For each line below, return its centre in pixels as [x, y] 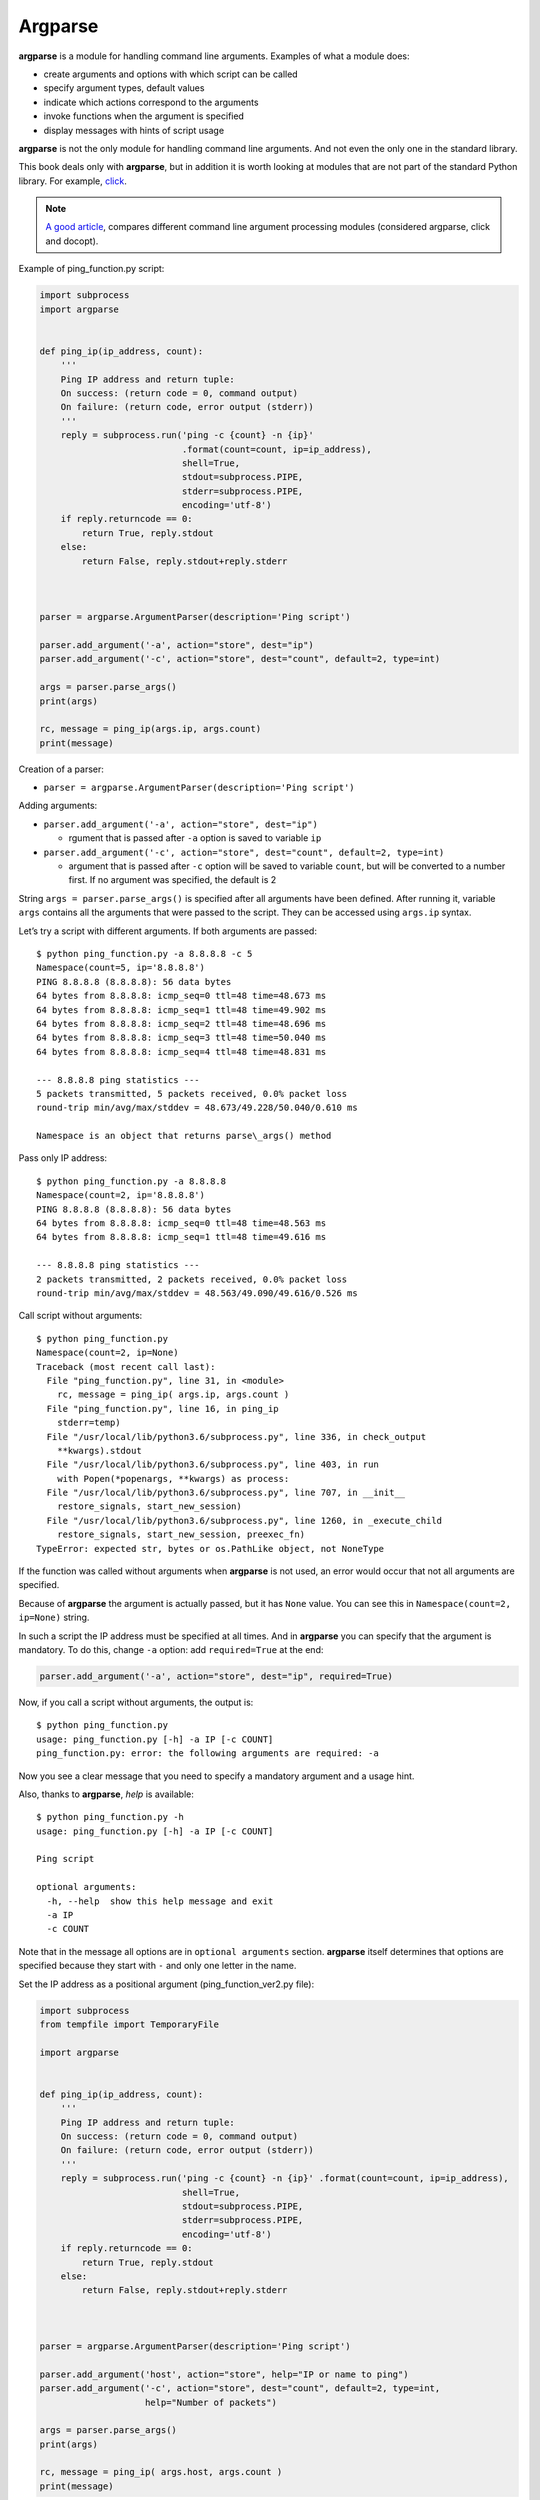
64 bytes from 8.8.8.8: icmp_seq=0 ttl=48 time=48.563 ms [181, 1223]
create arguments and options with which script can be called [171, 74]
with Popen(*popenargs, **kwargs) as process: [173, 1478]
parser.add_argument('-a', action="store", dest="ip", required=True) [216, 1676]
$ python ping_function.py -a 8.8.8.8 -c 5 [144, 953]
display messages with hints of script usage [134, 130]
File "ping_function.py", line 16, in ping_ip [162, 1408]
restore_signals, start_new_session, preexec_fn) [180, 1534]
